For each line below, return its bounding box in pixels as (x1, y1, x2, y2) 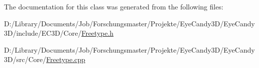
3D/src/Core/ (4, 54, 46, 65)
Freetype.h (81, 28, 114, 38)
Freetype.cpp (46, 54, 86, 65)
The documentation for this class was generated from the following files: (4, 1, 224, 11)
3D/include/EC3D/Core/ (4, 28, 82, 38)
